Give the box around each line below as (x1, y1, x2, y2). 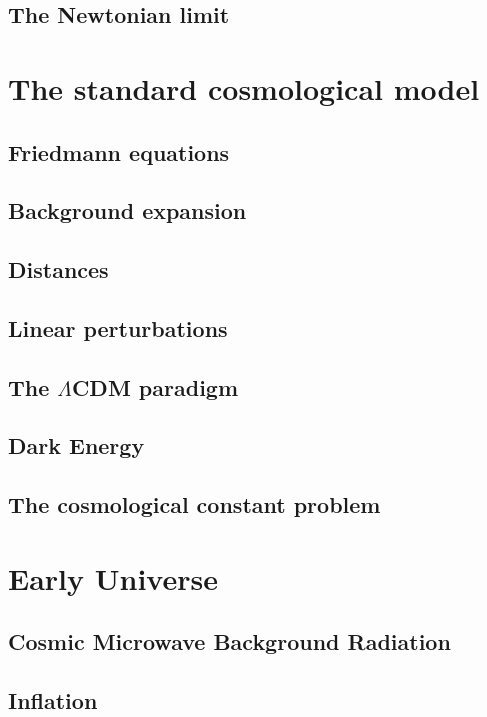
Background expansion (8, 195, 247, 226)
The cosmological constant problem (8, 489, 381, 520)
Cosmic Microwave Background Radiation (8, 626, 451, 657)
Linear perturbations (8, 312, 228, 343)
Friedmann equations (8, 136, 230, 167)
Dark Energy (8, 430, 145, 461)
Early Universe (8, 557, 218, 598)
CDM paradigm (71, 371, 239, 402)
